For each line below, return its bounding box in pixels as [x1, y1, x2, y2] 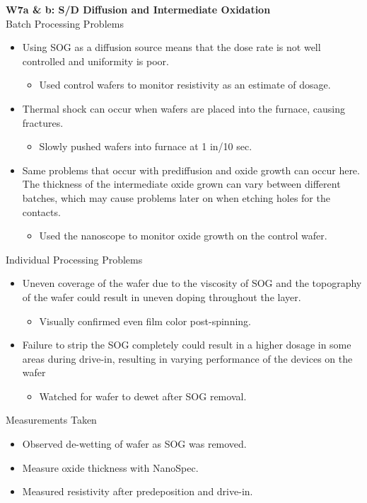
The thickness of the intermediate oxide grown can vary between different [22, 176, 341, 191]
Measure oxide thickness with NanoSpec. [22, 460, 199, 475]
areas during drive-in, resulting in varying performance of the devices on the [22, 351, 353, 366]
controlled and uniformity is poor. [22, 53, 169, 68]
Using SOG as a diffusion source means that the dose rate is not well [22, 40, 321, 55]
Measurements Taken [6, 412, 97, 427]
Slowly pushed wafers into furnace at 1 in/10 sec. [39, 139, 252, 154]
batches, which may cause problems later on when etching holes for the [22, 190, 330, 205]
